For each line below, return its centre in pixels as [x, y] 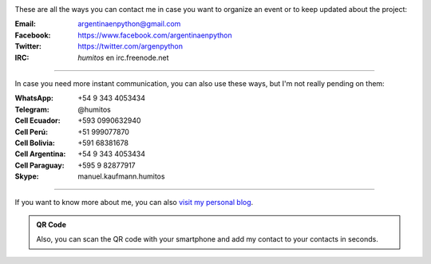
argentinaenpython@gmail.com [129, 24]
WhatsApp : [34, 98]
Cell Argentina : [40, 154]
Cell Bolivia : [35, 143]
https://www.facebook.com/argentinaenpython [155, 35]
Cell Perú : [31, 132]
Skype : [27, 176]
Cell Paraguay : [40, 165]
